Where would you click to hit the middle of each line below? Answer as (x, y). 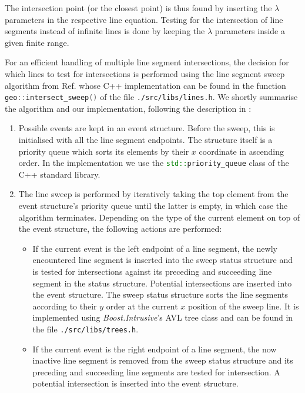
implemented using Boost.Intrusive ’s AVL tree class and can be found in (163, 317)
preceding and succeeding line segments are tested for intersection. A (156, 372)
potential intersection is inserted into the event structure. (135, 383)
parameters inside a (250, 31)
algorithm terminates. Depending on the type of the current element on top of (159, 217)
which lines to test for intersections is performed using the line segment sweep (145, 73)
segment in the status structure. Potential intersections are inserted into (162, 283)
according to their (65, 306)
